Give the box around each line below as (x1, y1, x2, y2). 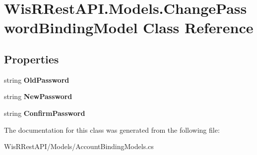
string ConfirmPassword (4, 107, 85, 118)
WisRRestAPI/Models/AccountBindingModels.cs (4, 141, 154, 152)
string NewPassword (4, 91, 72, 102)
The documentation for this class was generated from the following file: (4, 124, 220, 135)
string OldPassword (4, 74, 69, 85)
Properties (4, 51, 59, 66)
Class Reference (143, 17, 254, 38)
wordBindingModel (4, 17, 138, 38)
